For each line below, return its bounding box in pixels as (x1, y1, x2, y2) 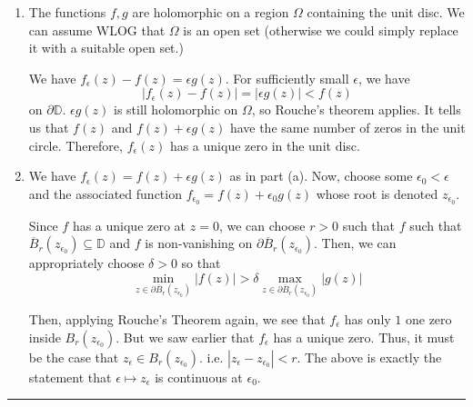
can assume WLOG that (28, 20, 166, 39)
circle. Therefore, (28, 135, 123, 154)
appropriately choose (28, 253, 145, 273)
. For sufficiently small (225, 68, 349, 87)
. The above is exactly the (297, 347, 442, 366)
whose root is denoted (316, 184, 438, 203)
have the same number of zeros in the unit (229, 117, 466, 136)
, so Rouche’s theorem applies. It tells (251, 100, 461, 119)
